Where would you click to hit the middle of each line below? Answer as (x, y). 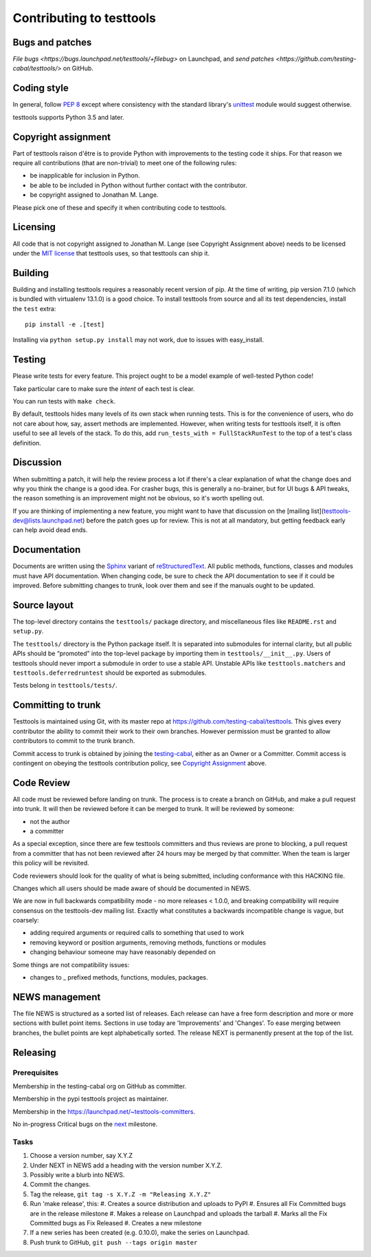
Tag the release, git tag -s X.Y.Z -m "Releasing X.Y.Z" (121, 1194)
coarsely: (26, 920)
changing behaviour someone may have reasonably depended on (123, 952)
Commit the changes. (60, 1185)
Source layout (43, 605)
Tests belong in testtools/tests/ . (65, 686)
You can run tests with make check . (64, 401)
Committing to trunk (57, 705)
